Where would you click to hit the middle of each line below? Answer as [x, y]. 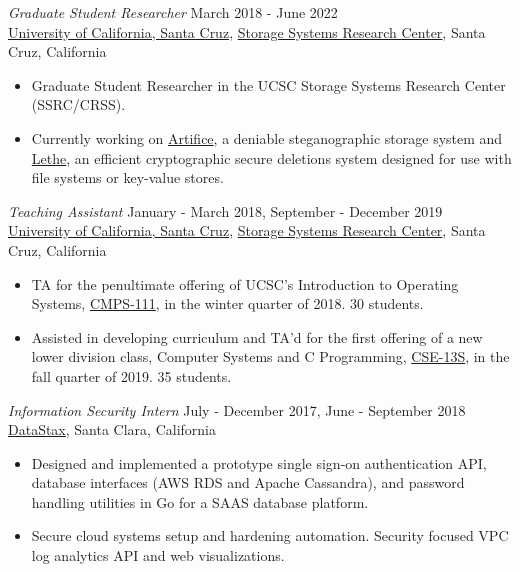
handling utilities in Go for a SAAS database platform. [200, 501]
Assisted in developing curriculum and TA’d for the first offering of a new [257, 336]
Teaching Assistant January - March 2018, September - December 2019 [225, 210]
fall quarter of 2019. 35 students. [131, 375]
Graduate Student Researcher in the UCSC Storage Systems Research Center [268, 84]
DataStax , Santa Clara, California [112, 429]
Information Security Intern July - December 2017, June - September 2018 [237, 409]
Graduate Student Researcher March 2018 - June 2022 [173, 12]
